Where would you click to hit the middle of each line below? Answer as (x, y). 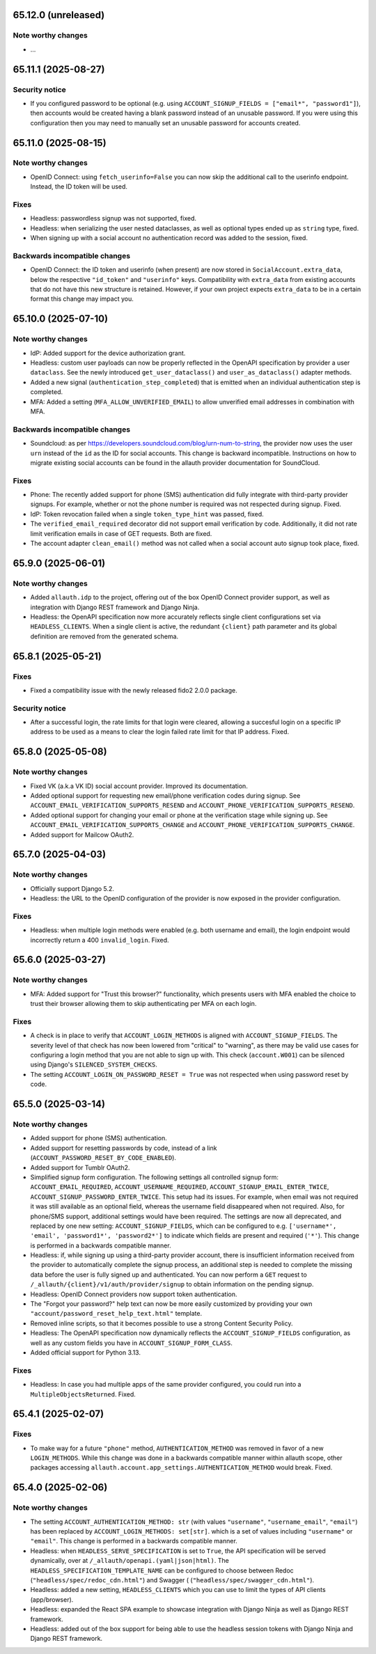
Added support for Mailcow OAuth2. (82, 835)
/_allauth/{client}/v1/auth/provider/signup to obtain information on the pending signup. (172, 1284)
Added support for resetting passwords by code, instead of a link (124, 1148)
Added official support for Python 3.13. (85, 1352)
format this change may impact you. (82, 299)
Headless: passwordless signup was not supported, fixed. (113, 219)
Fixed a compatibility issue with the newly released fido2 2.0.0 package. (134, 690)
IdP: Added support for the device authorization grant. (108, 353)
